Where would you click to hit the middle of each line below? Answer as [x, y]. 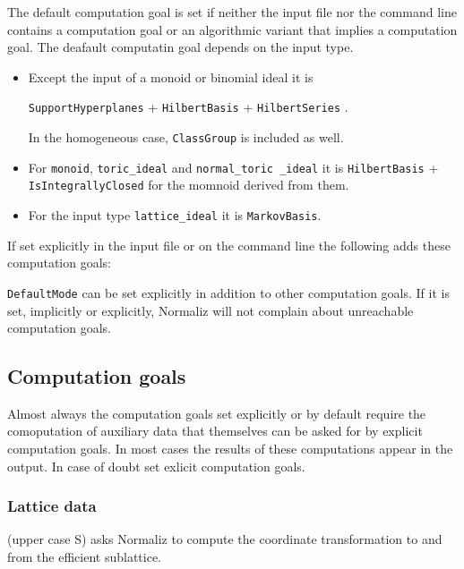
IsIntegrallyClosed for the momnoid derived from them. [189, 185]
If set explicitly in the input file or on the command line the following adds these [229, 245]
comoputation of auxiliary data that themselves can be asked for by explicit [215, 431]
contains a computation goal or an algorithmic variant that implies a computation [232, 29]
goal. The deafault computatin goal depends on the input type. [180, 47]
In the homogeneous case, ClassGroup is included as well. [186, 137]
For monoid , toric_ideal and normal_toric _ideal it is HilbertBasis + [233, 167]
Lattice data [52, 506]
